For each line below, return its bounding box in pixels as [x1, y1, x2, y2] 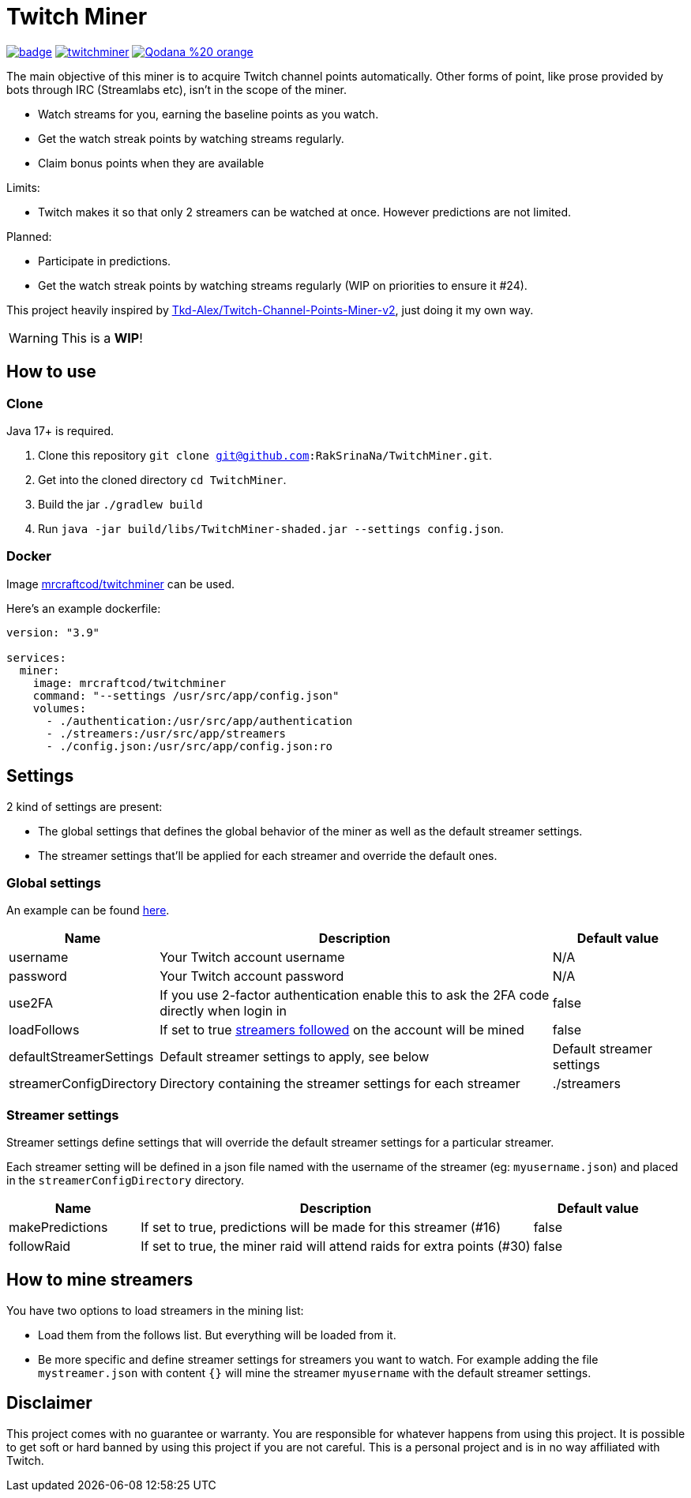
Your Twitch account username [160, 949, 345, 966]
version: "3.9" [6, 625, 100, 639]
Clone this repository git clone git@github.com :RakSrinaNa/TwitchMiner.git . [38, 448, 492, 462]
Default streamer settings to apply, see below [160, 1049, 430, 1065]
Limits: [6, 180, 40, 194]
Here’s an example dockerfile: [6, 601, 161, 615]
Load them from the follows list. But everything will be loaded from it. [38, 1327, 396, 1342]
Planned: [6, 229, 52, 243]
